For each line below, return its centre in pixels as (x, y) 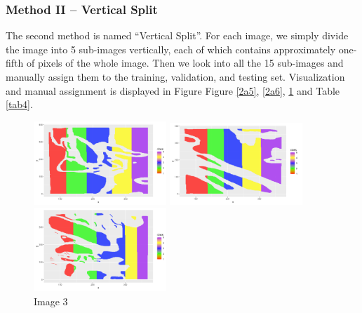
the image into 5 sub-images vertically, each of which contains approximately (171, 49)
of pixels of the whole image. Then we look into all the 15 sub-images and (185, 63)
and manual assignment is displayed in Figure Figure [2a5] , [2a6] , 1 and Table (173, 90)
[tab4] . (19, 104)
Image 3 (51, 301)
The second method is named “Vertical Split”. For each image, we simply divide (177, 35)
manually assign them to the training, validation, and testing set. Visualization (175, 76)
